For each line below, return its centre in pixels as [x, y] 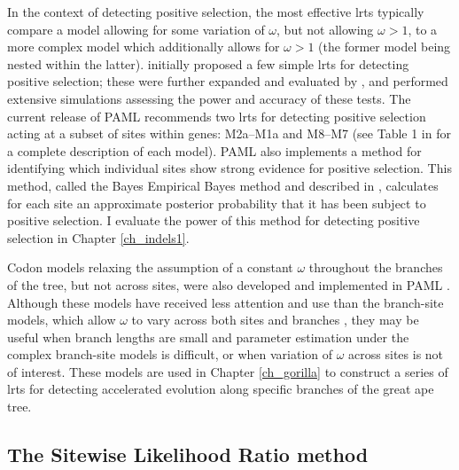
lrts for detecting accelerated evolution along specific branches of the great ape [221, 389]
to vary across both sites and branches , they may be [275, 320]
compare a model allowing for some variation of [136, 29]
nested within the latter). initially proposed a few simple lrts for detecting [208, 63]
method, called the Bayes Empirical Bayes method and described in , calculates [223, 185]
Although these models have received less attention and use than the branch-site [226, 302]
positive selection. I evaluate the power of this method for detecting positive [214, 220]
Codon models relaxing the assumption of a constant [150, 267]
